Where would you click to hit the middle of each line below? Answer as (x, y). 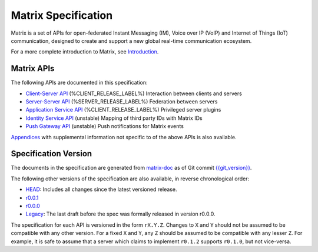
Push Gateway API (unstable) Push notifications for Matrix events (105, 126)
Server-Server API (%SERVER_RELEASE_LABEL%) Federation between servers (122, 102)
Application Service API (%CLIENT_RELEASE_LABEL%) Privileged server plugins (123, 110)
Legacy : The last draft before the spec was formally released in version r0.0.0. (120, 214)
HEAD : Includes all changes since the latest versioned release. (101, 189)
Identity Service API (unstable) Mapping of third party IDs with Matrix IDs (114, 118)
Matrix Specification (62, 15)
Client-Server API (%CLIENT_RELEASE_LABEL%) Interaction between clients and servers (134, 93)
